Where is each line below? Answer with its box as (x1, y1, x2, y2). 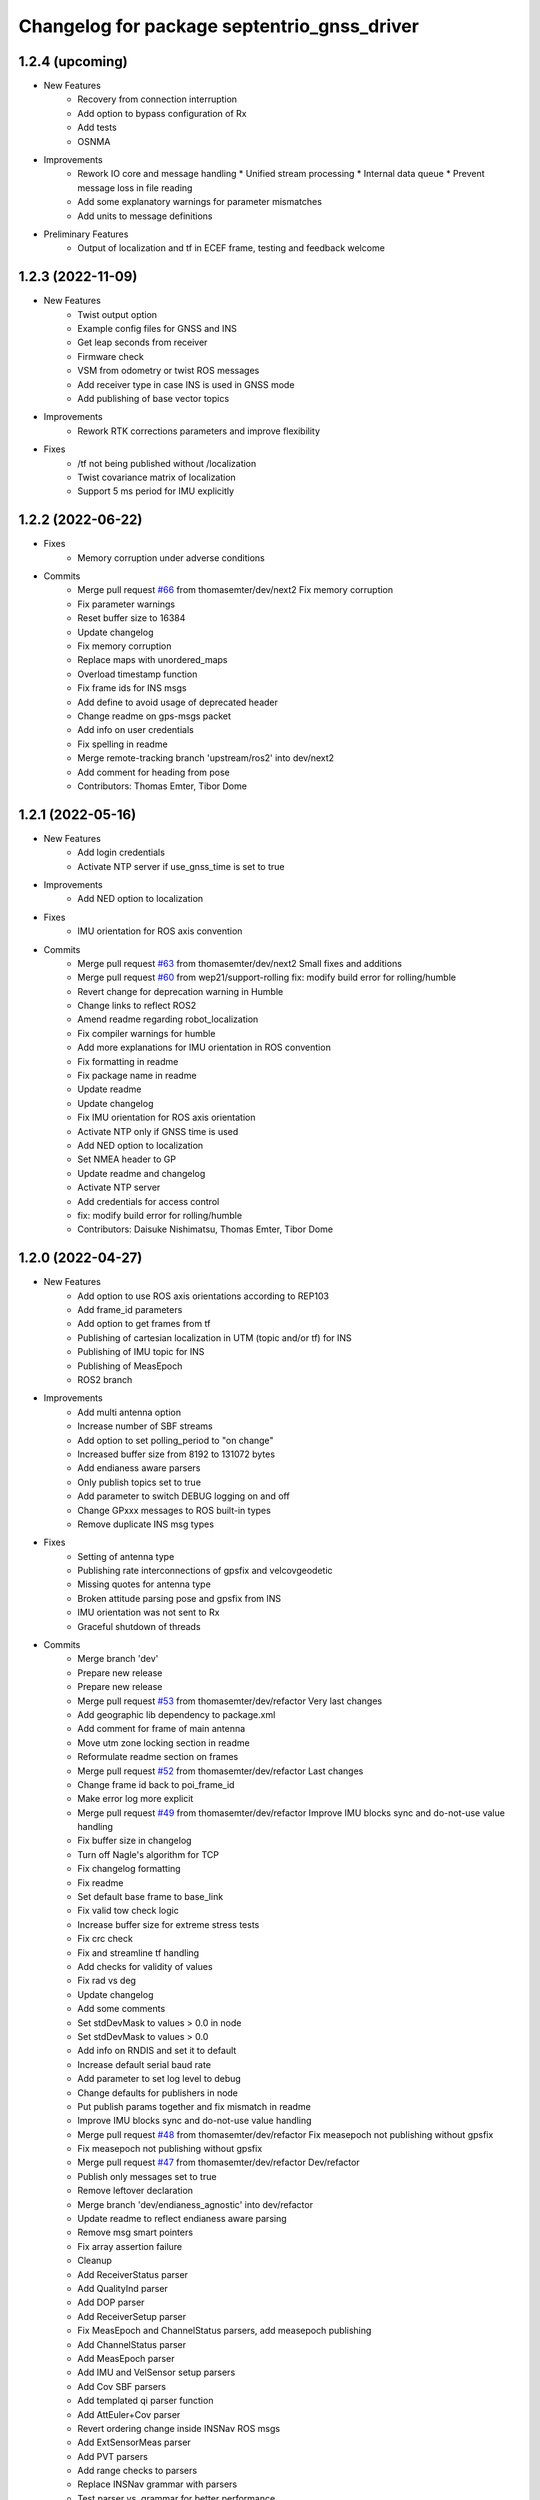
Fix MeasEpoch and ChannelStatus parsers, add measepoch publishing (77, 2325, 372, 2337)
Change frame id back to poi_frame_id (77, 1778, 235, 1790)
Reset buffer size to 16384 (77, 612, 186, 624)
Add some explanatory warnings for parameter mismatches (77, 196, 322, 208)
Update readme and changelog (77, 1167, 206, 1179)
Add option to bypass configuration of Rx (77, 107, 247, 119)
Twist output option (77, 308, 158, 320)
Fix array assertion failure (77, 2240, 183, 2252)
